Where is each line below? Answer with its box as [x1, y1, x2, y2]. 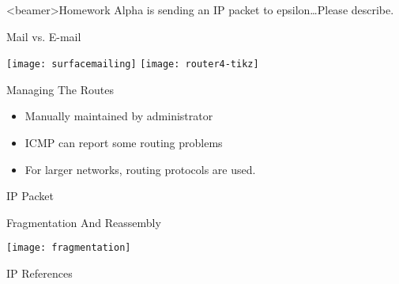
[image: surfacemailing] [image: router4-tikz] [6, 59, 259, 70]
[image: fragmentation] [6, 242, 131, 254]
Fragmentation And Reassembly [6, 214, 161, 230]
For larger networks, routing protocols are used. [24, 161, 256, 177]
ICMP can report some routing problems [24, 134, 223, 151]
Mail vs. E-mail [6, 28, 81, 44]
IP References [6, 265, 73, 282]
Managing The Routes [6, 81, 114, 97]
